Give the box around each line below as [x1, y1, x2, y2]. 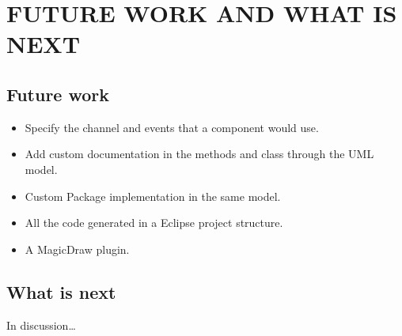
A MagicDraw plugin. [25, 240, 130, 257]
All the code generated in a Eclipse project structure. [25, 214, 283, 231]
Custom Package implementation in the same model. [25, 187, 281, 204]
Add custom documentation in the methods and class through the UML [25, 145, 374, 162]
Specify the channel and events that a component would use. [25, 119, 319, 135]
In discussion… [6, 316, 76, 333]
